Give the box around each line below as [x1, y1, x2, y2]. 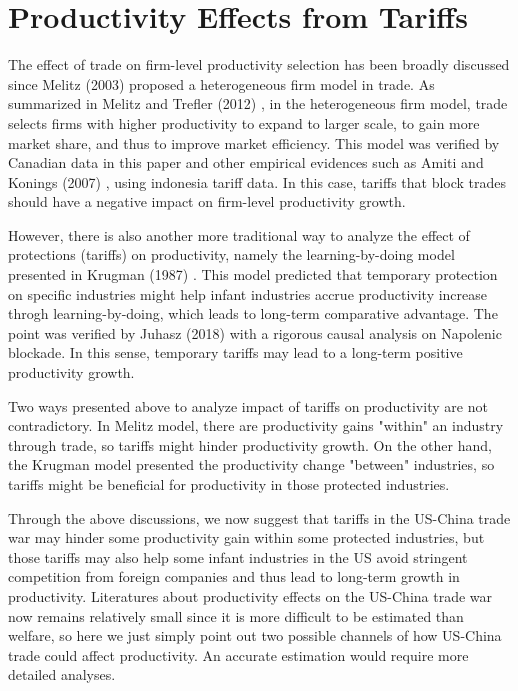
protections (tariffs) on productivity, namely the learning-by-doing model [8, 244, 455, 265]
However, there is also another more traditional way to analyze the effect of [8, 224, 470, 245]
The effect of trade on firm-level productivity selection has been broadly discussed [8, 54, 510, 75]
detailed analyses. [8, 664, 116, 685]
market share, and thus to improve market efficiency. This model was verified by [8, 132, 500, 153]
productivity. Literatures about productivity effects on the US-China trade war [8, 585, 493, 606]
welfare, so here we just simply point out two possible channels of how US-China [8, 625, 502, 646]
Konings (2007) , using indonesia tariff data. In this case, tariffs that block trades [8, 171, 507, 192]
